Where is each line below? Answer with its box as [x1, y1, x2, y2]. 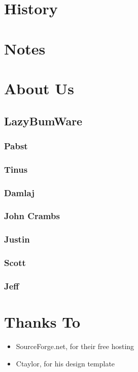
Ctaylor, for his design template [16, 358, 115, 368]
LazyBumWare [4, 113, 83, 128]
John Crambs [4, 209, 60, 222]
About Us [4, 77, 74, 98]
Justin [4, 233, 30, 246]
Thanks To [4, 311, 81, 332]
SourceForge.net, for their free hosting [16, 340, 134, 351]
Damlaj [4, 186, 34, 199]
